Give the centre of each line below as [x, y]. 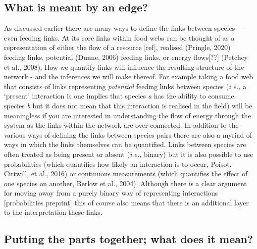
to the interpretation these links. [53, 212]
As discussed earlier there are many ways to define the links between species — [124, 28]
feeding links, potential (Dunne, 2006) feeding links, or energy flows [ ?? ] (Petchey [126, 57]
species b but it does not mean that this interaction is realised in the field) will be [128, 105]
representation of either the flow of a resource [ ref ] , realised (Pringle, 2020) [117, 47]
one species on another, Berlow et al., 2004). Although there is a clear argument [126, 183]
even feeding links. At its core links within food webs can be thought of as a [119, 37]
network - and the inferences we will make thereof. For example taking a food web [128, 76]
